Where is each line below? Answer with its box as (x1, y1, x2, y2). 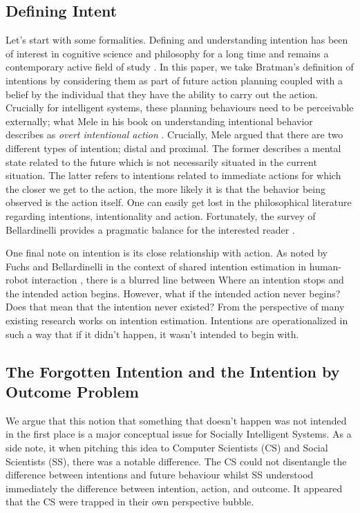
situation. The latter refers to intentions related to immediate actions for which (6, 168, 341, 183)
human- (309, 259, 342, 273)
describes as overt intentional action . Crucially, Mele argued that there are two (6, 127, 343, 142)
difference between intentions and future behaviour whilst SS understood (6, 467, 314, 482)
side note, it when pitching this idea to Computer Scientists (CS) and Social (6, 440, 328, 455)
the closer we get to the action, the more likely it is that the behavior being (6, 181, 326, 196)
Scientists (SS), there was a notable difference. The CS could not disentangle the (6, 454, 347, 468)
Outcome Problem (6, 381, 139, 402)
